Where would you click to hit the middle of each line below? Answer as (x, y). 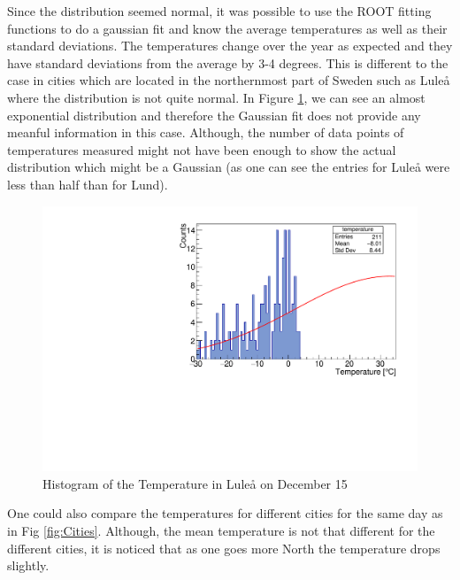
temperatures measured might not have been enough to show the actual (202, 149)
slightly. (28, 565)
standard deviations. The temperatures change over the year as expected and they (230, 46)
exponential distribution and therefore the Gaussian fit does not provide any (214, 115)
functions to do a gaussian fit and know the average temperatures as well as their (227, 28)
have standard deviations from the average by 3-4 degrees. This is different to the (228, 62)
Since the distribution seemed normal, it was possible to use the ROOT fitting (219, 11)
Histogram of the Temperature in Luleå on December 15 (195, 483)
